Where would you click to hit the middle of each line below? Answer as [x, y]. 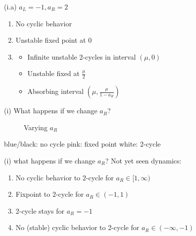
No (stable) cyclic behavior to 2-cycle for [77, 227]
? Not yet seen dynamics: [143, 160]
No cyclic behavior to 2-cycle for [65, 177]
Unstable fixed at [53, 73]
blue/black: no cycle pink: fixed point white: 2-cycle [82, 144]
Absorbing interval [55, 91]
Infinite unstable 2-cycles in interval [82, 56]
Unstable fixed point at [51, 40]
